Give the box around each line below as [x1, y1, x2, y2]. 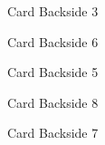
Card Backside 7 [7, 123, 99, 142]
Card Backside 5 [7, 63, 99, 82]
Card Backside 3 [7, 2, 99, 20]
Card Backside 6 [7, 32, 99, 51]
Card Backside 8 [7, 92, 99, 111]
